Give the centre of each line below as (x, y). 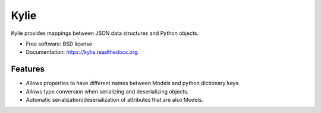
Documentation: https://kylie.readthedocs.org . (83, 52)
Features (28, 69)
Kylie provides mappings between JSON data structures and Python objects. (105, 33)
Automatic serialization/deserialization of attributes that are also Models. (114, 100)
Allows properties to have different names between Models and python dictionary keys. (133, 83)
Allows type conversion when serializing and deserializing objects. (107, 91)
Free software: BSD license (59, 44)
